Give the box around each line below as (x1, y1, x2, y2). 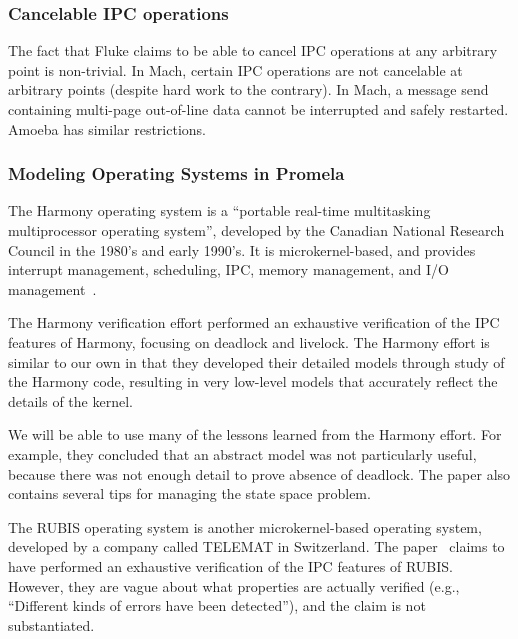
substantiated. (8, 614, 95, 635)
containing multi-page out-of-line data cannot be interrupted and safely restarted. (8, 99, 509, 119)
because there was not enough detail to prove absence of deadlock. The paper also (8, 463, 511, 484)
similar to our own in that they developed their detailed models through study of (8, 351, 505, 372)
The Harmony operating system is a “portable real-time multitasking (8, 200, 431, 221)
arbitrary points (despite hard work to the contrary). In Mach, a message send (8, 79, 489, 100)
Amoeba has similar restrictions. (8, 118, 206, 139)
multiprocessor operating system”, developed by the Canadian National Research (8, 220, 505, 240)
